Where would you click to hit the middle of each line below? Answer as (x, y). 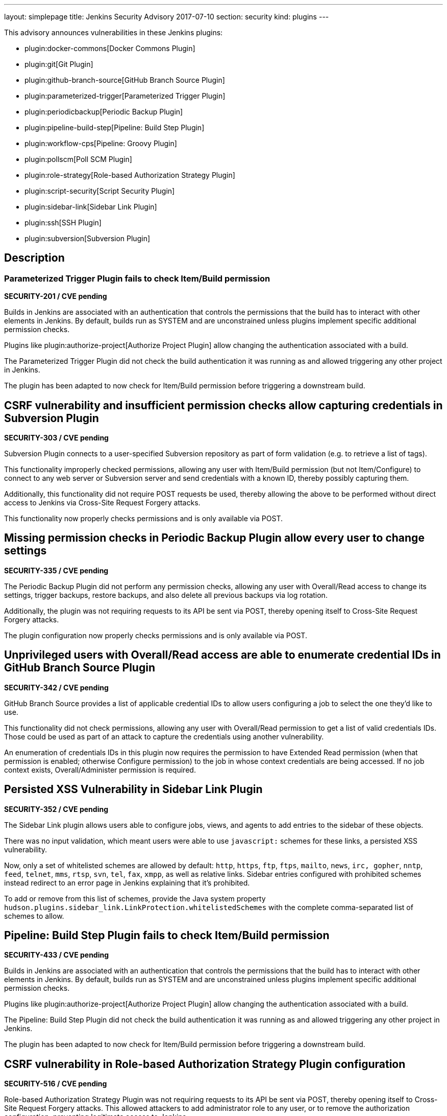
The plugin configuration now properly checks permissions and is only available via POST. (156, 635)
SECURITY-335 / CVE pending (56, 570)
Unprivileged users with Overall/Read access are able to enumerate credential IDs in (222, 655)
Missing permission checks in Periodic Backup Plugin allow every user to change (214, 538)
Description (34, 258)
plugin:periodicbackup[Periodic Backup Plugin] (104, 112)
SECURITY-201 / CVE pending (56, 296)
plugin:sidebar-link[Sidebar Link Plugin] (91, 207)
